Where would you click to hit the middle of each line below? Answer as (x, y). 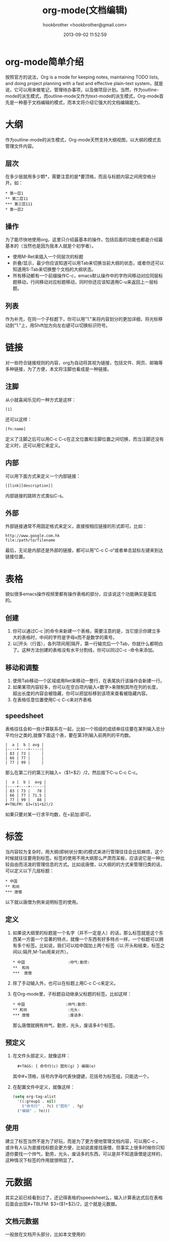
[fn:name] (16, 429)
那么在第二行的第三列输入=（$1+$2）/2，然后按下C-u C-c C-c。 (73, 772)
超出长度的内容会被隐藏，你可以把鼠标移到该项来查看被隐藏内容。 (81, 693)
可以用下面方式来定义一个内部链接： (43, 476)
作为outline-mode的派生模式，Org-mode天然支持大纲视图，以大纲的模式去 (83, 139)
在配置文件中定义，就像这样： (44, 1087)
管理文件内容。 (21, 146)
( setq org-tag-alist (34, 1097)
